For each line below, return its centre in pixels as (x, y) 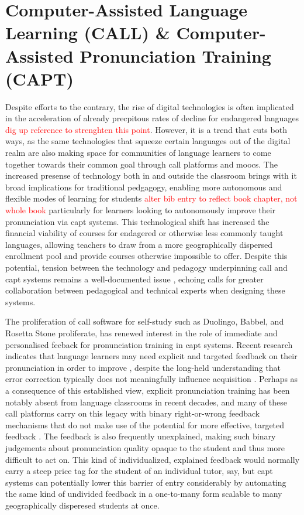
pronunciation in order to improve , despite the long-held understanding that (143, 367)
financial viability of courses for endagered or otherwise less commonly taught (144, 233)
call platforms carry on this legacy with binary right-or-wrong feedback (133, 413)
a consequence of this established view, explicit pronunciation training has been (148, 390)
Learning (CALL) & (88, 33)
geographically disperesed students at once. (82, 505)
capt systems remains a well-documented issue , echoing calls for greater (134, 279)
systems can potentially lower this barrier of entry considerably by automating (146, 482)
